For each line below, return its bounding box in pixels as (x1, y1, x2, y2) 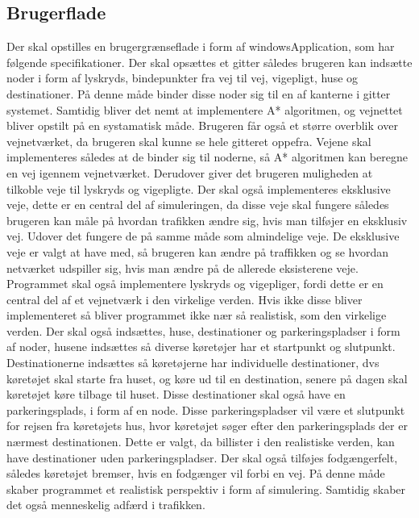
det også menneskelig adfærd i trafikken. (6, 496, 205, 513)
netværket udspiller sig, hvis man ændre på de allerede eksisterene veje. (6, 259, 359, 276)
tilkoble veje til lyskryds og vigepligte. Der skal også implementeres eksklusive (6, 180, 391, 197)
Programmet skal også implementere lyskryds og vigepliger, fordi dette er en (6, 275, 384, 292)
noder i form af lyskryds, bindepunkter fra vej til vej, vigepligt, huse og (6, 69, 359, 86)
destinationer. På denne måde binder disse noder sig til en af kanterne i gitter (6, 85, 391, 102)
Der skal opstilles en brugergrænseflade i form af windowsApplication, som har (6, 38, 395, 55)
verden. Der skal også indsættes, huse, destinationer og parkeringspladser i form (6, 322, 400, 339)
